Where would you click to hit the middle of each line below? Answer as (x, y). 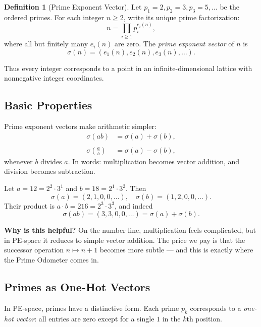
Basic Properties (48, 105)
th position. (204, 318)
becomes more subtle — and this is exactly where (176, 250)
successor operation (34, 250)
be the (229, 7)
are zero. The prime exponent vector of (174, 44)
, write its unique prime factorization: (181, 17)
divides (51, 161)
